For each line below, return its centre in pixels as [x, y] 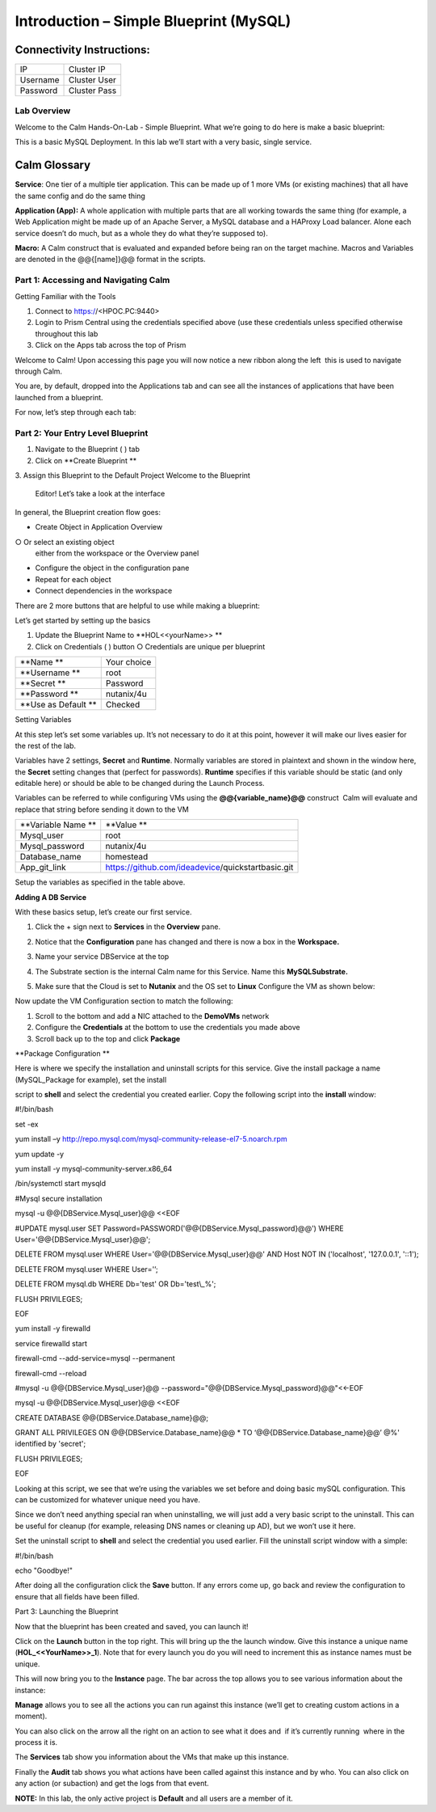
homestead [127, 857]
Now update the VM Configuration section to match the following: [124, 1001]
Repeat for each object [73, 579]
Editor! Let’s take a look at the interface [100, 494]
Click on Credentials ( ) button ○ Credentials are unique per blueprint [150, 646]
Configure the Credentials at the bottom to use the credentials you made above [168, 1028]
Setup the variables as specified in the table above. [100, 882]
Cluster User [92, 80]
